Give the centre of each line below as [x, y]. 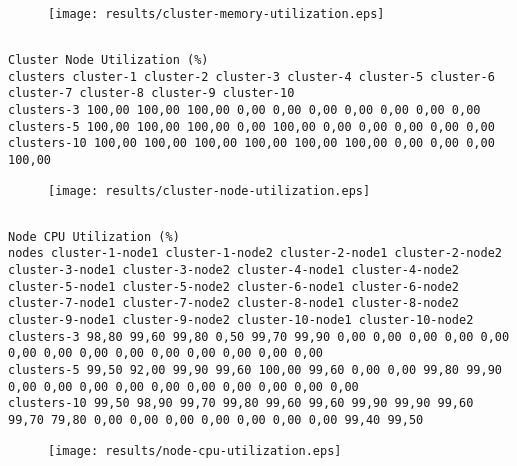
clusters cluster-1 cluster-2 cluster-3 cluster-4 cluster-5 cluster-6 [251, 76]
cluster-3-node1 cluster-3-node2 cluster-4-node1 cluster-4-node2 [234, 270]
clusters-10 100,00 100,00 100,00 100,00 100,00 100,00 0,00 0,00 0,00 [251, 143]
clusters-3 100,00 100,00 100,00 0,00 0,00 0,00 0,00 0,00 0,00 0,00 [244, 110]
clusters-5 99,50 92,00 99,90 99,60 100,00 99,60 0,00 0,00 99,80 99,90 [255, 369]
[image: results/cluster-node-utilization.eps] [209, 190]
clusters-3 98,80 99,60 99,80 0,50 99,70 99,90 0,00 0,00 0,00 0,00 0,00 [259, 336]
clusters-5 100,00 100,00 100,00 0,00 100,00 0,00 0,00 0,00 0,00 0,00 [251, 126]
